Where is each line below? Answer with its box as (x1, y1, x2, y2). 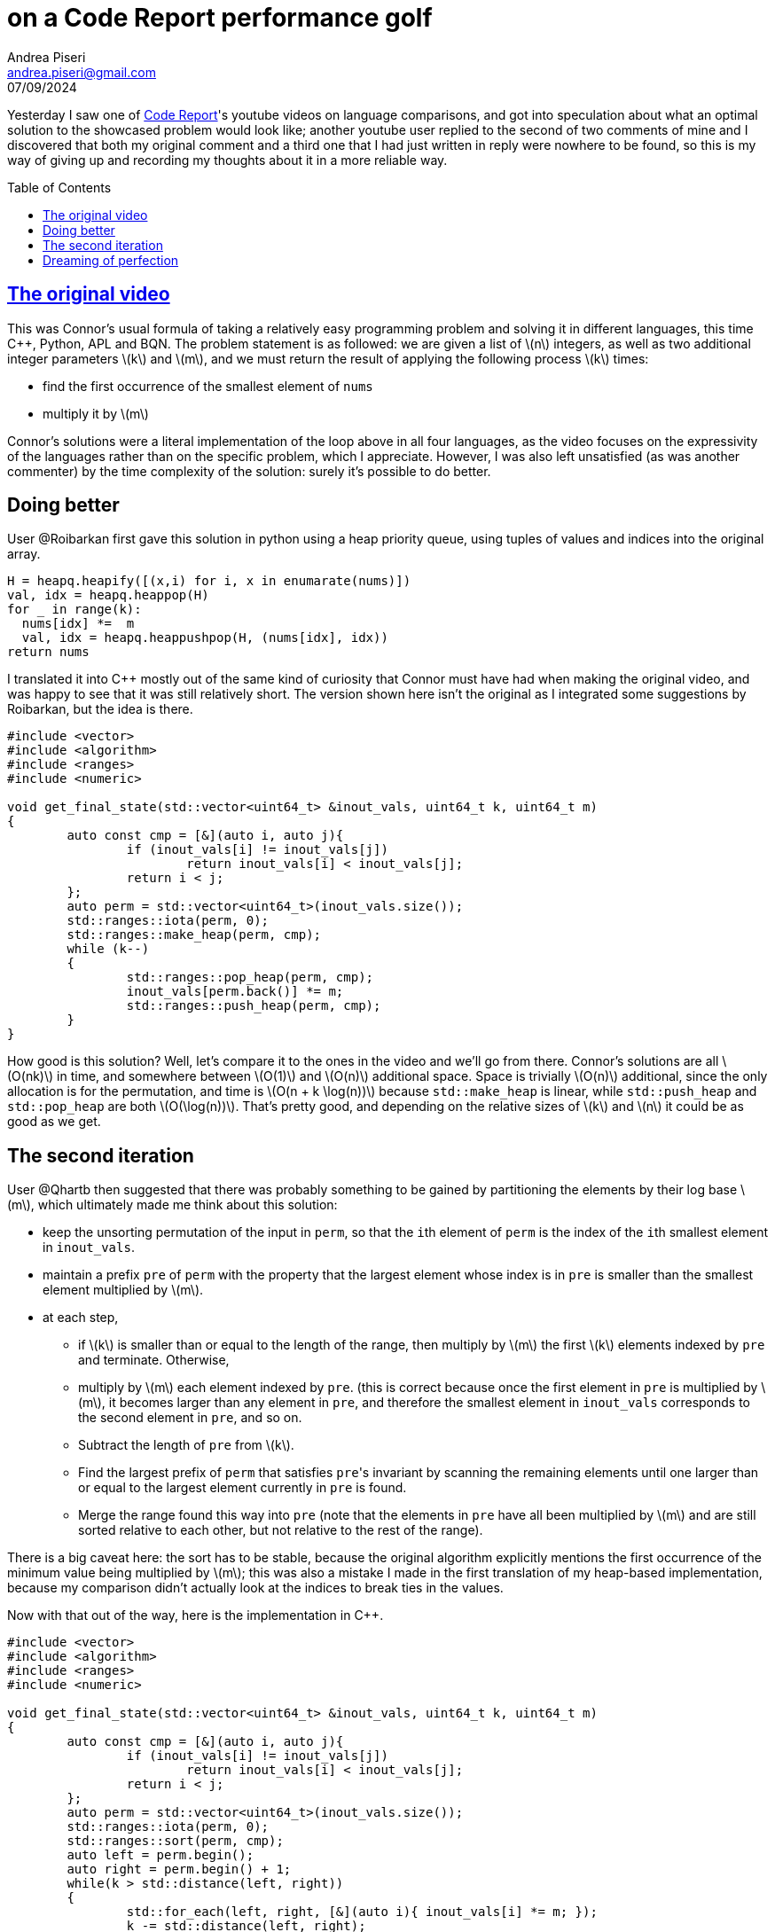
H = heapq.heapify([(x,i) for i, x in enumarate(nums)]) (7, 574, 411, 589)
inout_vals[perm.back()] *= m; (126, 984, 344, 999)
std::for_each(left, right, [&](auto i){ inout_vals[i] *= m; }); (126, 1905, 598, 1920)
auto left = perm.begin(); (67, 1848, 254, 1863)
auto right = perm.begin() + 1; (67, 1862, 292, 1877)
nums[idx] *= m (21, 616, 135, 631)
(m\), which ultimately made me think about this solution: (7, 1197, 338, 1213)
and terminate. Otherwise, (78, 1352, 230, 1368)
